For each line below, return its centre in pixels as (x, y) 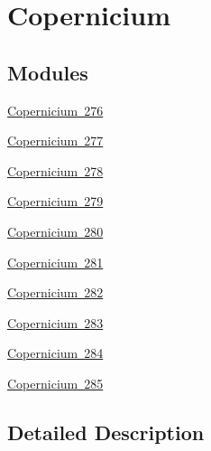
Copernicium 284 (55, 353)
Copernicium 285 (55, 383)
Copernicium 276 (55, 110)
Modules (48, 72)
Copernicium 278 (55, 170)
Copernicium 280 (55, 231)
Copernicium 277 (55, 141)
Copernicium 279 (55, 201)
